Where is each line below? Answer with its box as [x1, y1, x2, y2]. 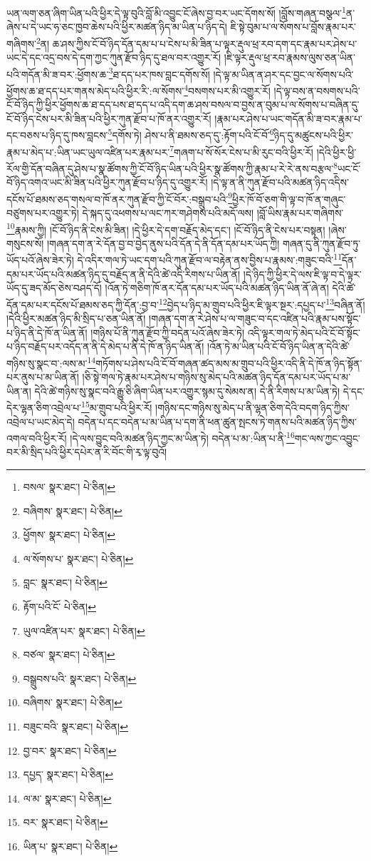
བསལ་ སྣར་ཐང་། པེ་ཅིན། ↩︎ [23, 479, 116, 494]
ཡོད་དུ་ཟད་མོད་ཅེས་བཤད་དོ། [6, 280, 102, 295]
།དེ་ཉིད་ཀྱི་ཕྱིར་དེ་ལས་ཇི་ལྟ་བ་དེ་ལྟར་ [243, 266, 362, 281]
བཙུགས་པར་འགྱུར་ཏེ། [6, 205, 79, 220]
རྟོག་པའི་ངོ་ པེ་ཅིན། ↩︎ [23, 598, 96, 613]
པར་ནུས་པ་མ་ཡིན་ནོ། [6, 370, 79, 384]
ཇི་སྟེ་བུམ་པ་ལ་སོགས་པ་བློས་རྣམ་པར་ [230, 19, 356, 34]
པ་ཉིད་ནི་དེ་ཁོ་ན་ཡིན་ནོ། [6, 325, 88, 340]
